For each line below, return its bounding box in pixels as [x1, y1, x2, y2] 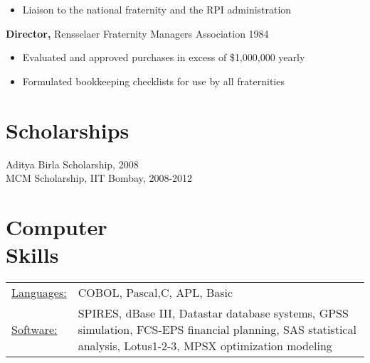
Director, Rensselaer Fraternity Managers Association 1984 [6, 26, 269, 40]
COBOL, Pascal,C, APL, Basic [78, 284, 233, 300]
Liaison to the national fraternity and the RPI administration [22, 2, 292, 16]
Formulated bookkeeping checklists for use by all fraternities [22, 73, 285, 88]
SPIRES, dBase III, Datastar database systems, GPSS [78, 305, 349, 321]
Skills [6, 240, 59, 269]
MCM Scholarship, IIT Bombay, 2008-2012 [6, 170, 193, 185]
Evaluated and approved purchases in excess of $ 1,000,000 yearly [22, 50, 305, 65]
